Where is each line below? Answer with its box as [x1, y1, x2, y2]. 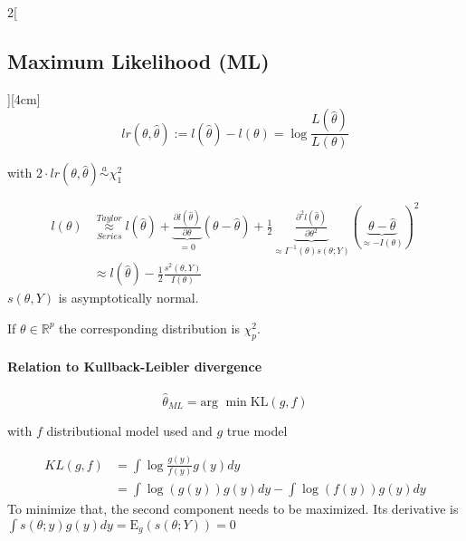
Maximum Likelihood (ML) [7, 46, 270, 74]
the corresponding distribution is [59, 318, 240, 337]
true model [226, 420, 288, 440]
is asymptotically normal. [58, 288, 199, 307]
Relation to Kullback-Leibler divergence [7, 357, 262, 376]
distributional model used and [46, 420, 213, 440]
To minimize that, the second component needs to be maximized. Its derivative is [7, 499, 459, 518]
